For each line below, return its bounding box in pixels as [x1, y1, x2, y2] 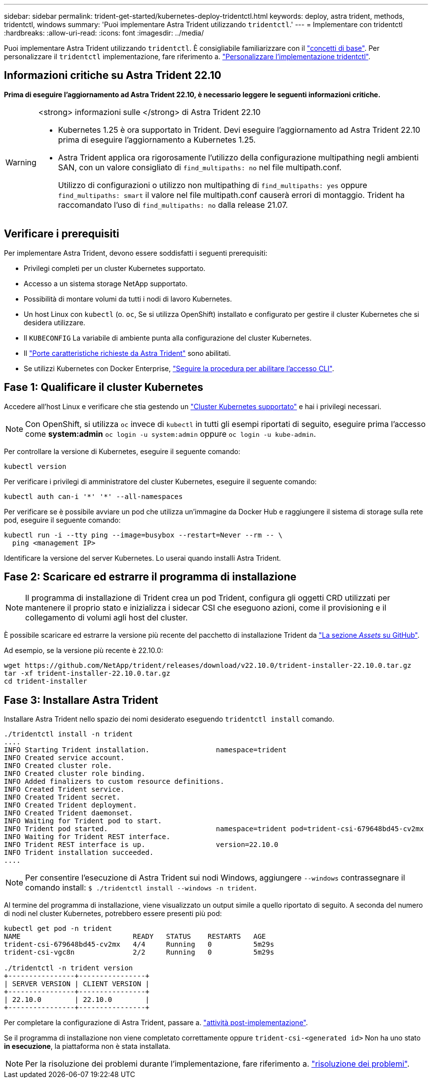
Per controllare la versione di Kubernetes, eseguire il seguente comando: [4, 447, 241, 456]
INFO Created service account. [4, 754, 125, 762]
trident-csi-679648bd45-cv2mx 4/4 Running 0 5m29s [4, 940, 274, 949]
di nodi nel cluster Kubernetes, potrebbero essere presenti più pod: [4, 909, 222, 918]
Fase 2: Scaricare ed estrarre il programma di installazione [4, 570, 297, 583]
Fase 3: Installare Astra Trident [4, 693, 158, 706]
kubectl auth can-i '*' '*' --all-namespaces [4, 492, 183, 500]
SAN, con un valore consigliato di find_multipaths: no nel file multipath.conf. [58, 162, 342, 172]
